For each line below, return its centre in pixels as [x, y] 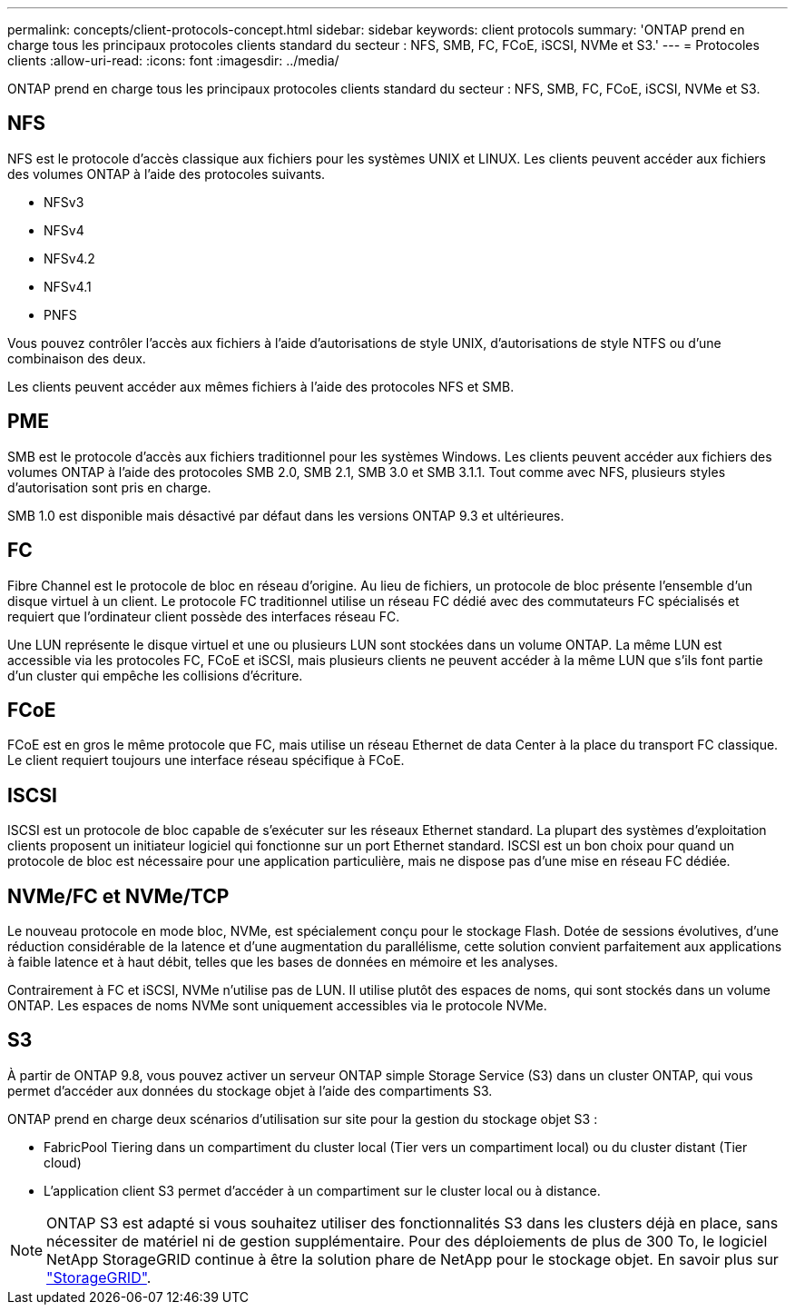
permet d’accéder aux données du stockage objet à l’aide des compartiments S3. [250, 1090]
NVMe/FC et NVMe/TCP [118, 896]
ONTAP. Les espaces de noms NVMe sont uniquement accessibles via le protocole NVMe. [277, 1006]
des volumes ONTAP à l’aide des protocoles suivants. [167, 174]
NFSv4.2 [69, 258]
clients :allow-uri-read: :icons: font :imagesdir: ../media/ [173, 60]
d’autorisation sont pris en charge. [109, 487]
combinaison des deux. [77, 358]
